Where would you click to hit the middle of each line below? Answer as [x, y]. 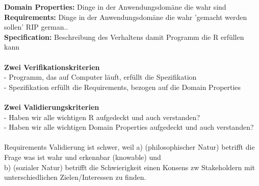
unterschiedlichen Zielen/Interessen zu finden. [75, 177]
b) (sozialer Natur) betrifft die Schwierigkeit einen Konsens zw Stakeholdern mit [129, 167]
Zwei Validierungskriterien [52, 107]
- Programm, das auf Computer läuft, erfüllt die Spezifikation [100, 77]
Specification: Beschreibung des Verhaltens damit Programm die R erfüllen [124, 37]
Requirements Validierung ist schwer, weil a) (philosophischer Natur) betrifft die [129, 147]
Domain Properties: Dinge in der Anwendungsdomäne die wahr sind [115, 7]
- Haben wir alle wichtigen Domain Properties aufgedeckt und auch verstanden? [129, 127]
